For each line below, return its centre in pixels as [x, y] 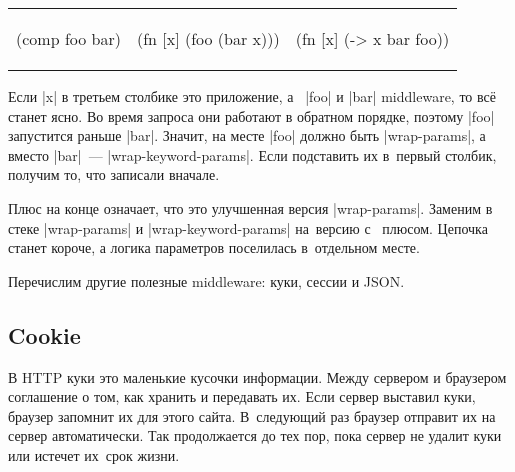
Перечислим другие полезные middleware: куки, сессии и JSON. [206, 280]
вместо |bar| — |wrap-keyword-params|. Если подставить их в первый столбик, [252, 154]
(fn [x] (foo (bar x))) [208, 38]
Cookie [44, 334]
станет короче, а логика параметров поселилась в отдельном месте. [214, 247]
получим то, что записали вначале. [114, 174]
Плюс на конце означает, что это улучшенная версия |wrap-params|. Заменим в [250, 207]
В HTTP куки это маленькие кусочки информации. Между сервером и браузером [257, 376]
